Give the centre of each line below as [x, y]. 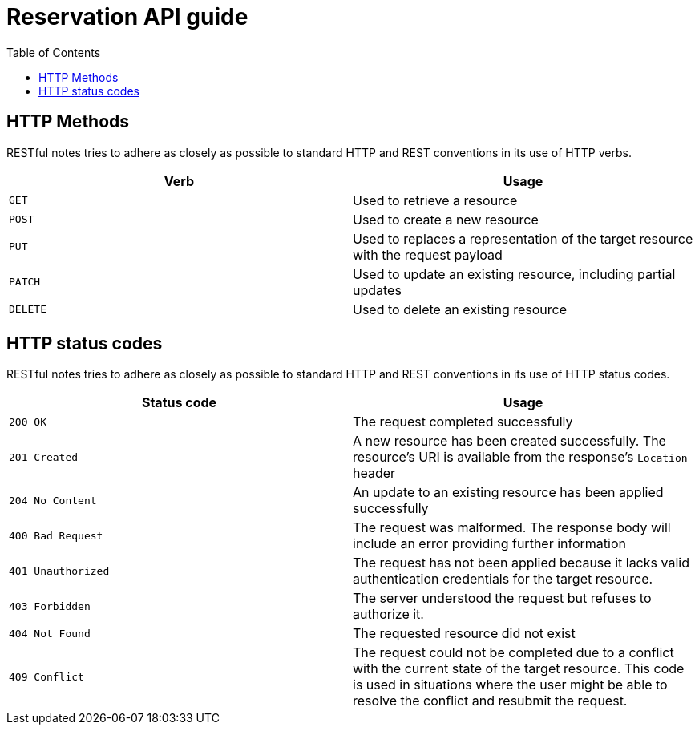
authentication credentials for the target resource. [503, 579]
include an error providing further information [489, 544]
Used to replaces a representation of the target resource [523, 238]
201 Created [44, 457]
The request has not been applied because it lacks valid [521, 563]
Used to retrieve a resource [435, 200]
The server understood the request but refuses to [502, 598]
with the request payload [428, 254]
